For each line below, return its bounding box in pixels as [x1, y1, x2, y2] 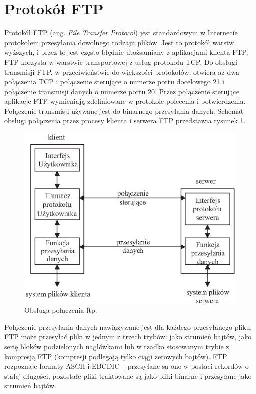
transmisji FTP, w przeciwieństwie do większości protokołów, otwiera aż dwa [4, 66, 239, 77]
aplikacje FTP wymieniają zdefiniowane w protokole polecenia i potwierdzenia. [4, 96, 246, 106]
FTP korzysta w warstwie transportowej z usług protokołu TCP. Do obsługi [4, 56, 237, 67]
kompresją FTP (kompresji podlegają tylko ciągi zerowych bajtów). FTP [4, 351, 227, 361]
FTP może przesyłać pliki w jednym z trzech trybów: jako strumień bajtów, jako [4, 331, 252, 342]
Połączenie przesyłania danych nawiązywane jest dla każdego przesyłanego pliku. [4, 321, 252, 332]
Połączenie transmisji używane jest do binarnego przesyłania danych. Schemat [4, 105, 244, 116]
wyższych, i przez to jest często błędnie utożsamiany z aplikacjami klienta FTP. [4, 47, 248, 57]
